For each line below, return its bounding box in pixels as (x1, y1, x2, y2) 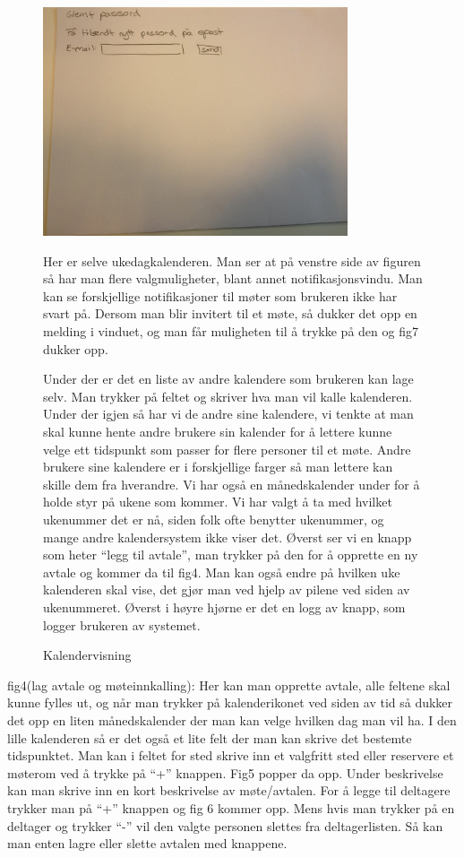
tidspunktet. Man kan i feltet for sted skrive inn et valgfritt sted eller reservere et (7, 746, 454, 765)
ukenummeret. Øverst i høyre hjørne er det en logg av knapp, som (43, 597, 406, 616)
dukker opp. (43, 339, 108, 358)
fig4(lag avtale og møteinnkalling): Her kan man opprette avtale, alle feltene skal (7, 675, 451, 694)
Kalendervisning (43, 646, 132, 664)
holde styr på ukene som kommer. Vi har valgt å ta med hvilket (43, 492, 392, 511)
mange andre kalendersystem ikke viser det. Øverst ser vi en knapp (43, 527, 412, 546)
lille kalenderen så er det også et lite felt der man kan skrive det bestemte (7, 728, 412, 747)
